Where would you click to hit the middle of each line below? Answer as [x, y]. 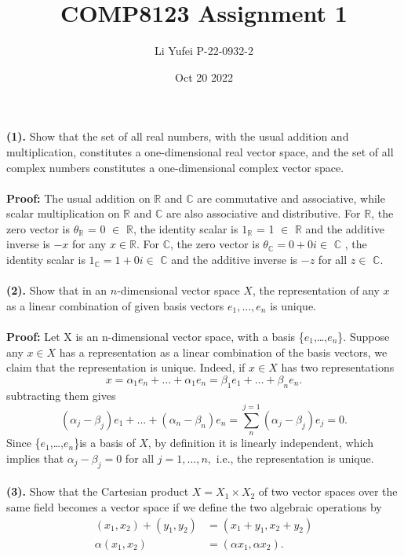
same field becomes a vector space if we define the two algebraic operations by [194, 506]
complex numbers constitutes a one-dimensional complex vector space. [175, 167]
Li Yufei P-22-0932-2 [204, 51]
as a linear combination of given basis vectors [115, 305]
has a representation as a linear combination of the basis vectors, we [223, 352]
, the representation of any [316, 290]
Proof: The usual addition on [78, 198]
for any [89, 244]
